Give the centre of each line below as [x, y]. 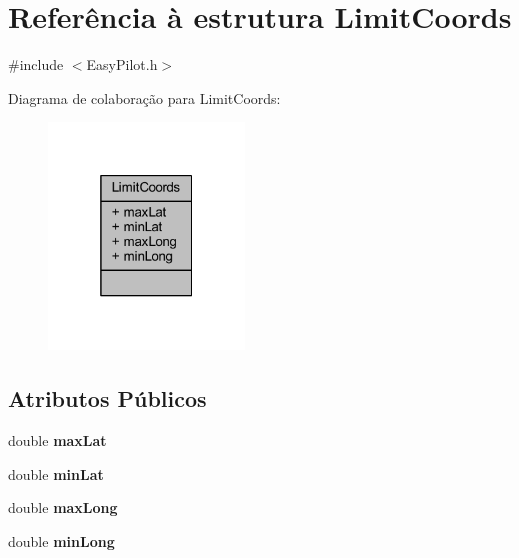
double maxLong [63, 507]
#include [36, 64]
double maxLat [57, 440]
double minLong [61, 540]
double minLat [56, 473]
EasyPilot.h [122, 64]
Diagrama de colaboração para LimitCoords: [144, 97]
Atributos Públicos [107, 398]
